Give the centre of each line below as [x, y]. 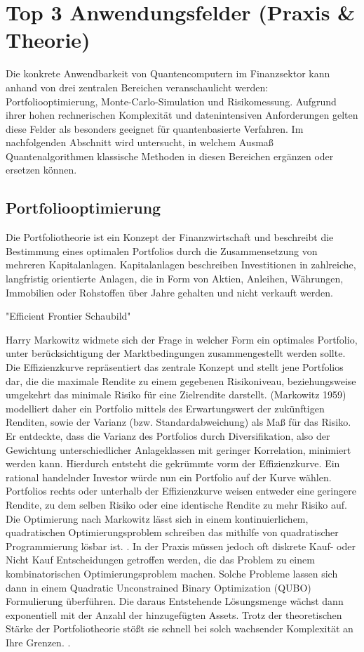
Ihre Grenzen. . [38, 642]
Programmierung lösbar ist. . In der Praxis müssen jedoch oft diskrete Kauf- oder [181, 546]
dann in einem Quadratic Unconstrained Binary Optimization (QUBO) [159, 587]
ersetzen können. [41, 170]
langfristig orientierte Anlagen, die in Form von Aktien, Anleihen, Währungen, [175, 279]
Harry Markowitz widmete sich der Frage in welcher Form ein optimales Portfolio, [182, 339]
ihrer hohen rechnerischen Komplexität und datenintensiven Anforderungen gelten [182, 115]
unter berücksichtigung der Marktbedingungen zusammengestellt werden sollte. [176, 353]
